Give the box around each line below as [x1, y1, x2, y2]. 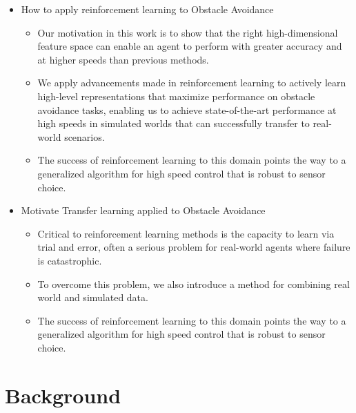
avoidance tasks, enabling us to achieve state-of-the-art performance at [37, 102, 337, 117]
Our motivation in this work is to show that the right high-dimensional [37, 25, 338, 39]
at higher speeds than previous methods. [37, 52, 209, 66]
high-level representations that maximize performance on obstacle [37, 88, 315, 103]
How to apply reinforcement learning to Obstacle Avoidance [21, 2, 274, 16]
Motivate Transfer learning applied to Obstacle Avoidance [21, 203, 266, 218]
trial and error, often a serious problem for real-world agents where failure [37, 240, 350, 254]
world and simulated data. [37, 290, 148, 305]
